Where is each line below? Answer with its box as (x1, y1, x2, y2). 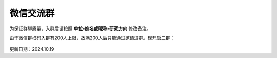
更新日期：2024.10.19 (9, 46, 54, 52)
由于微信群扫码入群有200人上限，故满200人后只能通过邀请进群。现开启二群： (9, 35, 175, 41)
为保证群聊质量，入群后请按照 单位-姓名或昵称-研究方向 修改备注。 (9, 25, 151, 32)
